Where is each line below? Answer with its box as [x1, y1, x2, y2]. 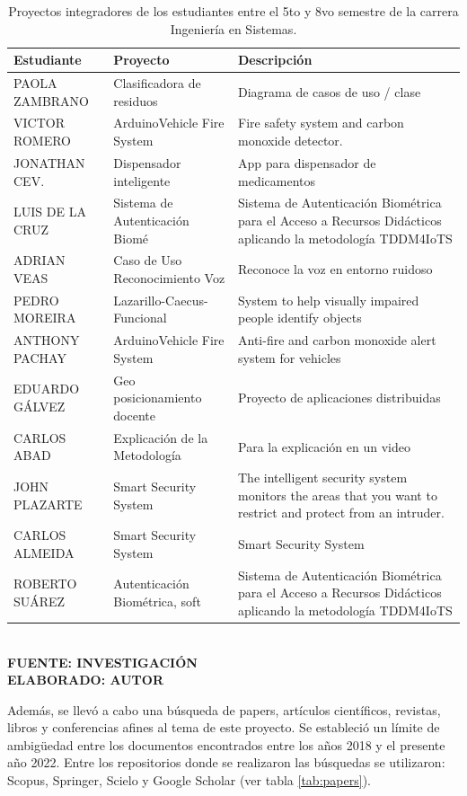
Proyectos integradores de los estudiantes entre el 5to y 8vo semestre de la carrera [8, 2, 459, 20]
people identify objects [238, 308, 362, 327]
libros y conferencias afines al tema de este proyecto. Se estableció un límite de [7, 718, 440, 737]
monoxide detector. [238, 131, 343, 150]
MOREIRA [13, 308, 76, 327]
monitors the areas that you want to [238, 485, 437, 504]
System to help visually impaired [238, 290, 419, 309]
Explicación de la [113, 428, 208, 447]
